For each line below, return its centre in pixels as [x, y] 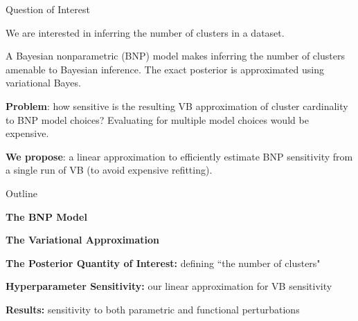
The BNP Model [46, 216]
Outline [21, 193]
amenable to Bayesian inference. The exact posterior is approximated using [165, 69]
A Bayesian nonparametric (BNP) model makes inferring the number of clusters [175, 56]
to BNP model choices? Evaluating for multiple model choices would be [157, 119]
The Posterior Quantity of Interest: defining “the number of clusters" [163, 263]
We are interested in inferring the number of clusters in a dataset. [145, 32]
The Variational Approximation [83, 240]
